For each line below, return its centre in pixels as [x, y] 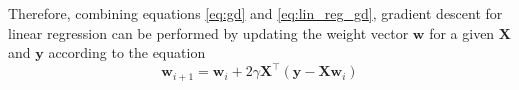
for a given [462, 32]
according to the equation [127, 52]
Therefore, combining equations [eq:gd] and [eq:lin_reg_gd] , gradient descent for [255, 13]
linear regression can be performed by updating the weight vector [208, 32]
